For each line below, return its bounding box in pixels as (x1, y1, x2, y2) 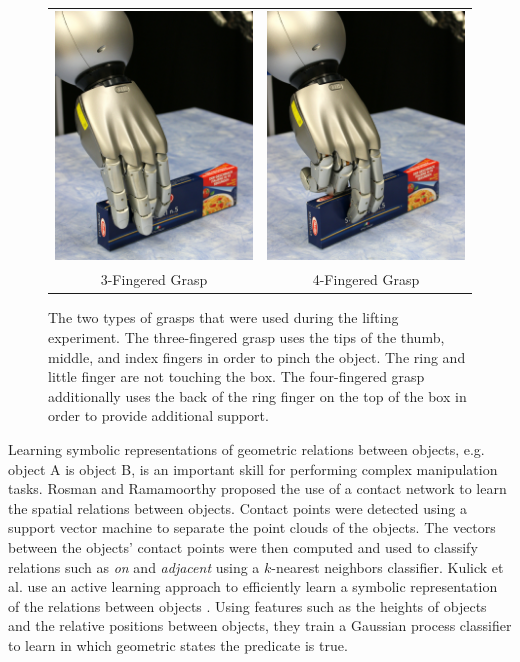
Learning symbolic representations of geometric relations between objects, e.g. (8, 438, 485, 459)
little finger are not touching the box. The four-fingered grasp (48, 366, 425, 387)
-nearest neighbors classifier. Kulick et (271, 556, 504, 577)
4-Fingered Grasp (312, 269, 420, 290)
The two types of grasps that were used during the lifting (48, 307, 399, 328)
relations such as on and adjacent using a (8, 556, 260, 577)
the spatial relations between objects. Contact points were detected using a (8, 497, 467, 518)
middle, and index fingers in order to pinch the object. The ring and (48, 346, 466, 367)
